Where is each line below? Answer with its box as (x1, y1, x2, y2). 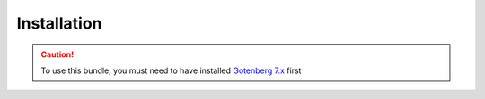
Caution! (40, 49, 75, 60)
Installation (16, 13, 102, 33)
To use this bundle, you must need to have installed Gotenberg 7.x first (40, 65, 302, 76)
